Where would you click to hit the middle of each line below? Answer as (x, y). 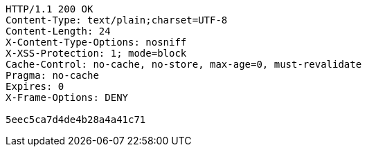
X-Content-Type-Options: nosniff (96, 42)
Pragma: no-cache (52, 75)
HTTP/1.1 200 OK (50, 9)
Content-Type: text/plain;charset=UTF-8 (117, 20)
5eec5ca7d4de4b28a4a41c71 (76, 120)
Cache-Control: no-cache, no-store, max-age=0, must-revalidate (184, 64)
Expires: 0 (35, 86)
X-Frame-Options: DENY (67, 97)
